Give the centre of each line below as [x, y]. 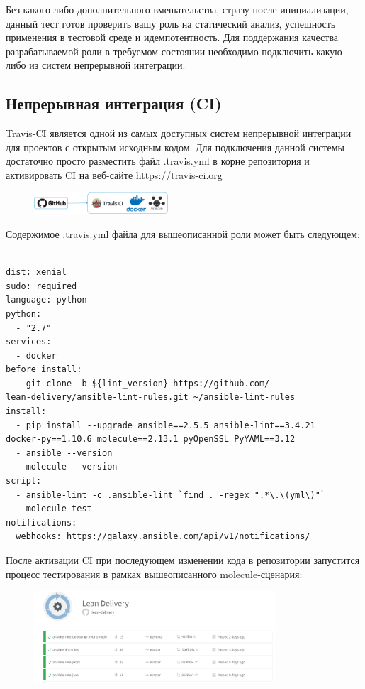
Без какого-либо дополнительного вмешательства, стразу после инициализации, [177, 9]
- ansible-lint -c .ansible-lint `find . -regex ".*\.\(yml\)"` [171, 495]
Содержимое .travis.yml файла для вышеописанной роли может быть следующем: [183, 233]
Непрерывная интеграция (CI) [114, 103]
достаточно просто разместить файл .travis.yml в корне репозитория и [158, 161]
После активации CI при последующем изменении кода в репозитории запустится [183, 560]
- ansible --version [64, 453]
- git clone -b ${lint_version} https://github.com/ [143, 383]
